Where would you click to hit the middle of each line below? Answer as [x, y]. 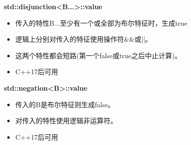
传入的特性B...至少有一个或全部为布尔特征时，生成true [101, 23]
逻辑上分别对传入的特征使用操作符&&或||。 [84, 39]
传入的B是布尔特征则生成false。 [65, 104]
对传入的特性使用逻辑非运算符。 [66, 121]
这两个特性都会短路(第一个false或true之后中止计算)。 [98, 55]
